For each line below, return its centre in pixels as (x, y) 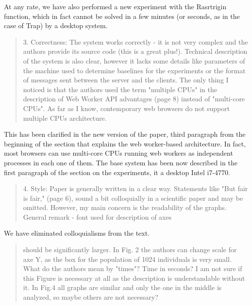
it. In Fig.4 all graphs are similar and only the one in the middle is (122, 287)
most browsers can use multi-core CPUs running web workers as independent (118, 153)
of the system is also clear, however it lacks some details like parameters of (134, 60)
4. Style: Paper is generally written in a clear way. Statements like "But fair (135, 188)
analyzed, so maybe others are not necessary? (91, 297)
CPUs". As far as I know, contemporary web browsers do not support (126, 108)
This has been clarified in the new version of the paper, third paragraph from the (125, 134)
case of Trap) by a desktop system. (56, 25)
